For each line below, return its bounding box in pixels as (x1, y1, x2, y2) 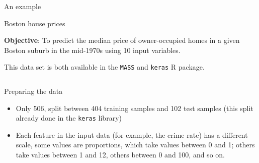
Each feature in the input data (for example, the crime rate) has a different (16, 129, 248, 140)
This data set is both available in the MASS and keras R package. (4, 62, 205, 72)
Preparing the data (4, 86, 63, 96)
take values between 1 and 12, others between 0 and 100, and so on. (16, 149, 225, 160)
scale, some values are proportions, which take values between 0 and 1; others (16, 139, 255, 150)
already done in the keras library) (16, 113, 122, 123)
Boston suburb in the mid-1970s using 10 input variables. (4, 44, 181, 55)
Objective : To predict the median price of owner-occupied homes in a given (4, 35, 240, 45)
